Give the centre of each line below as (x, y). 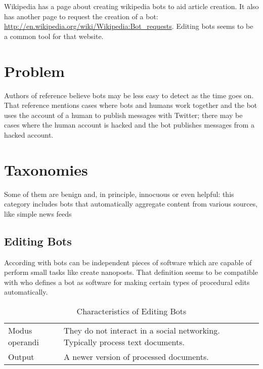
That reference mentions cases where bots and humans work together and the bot (131, 105)
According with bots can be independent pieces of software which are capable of (128, 262)
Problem (34, 71)
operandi (24, 342)
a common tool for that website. (54, 36)
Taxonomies (46, 169)
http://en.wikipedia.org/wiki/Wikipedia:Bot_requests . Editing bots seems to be (129, 26)
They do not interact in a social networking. (142, 330)
